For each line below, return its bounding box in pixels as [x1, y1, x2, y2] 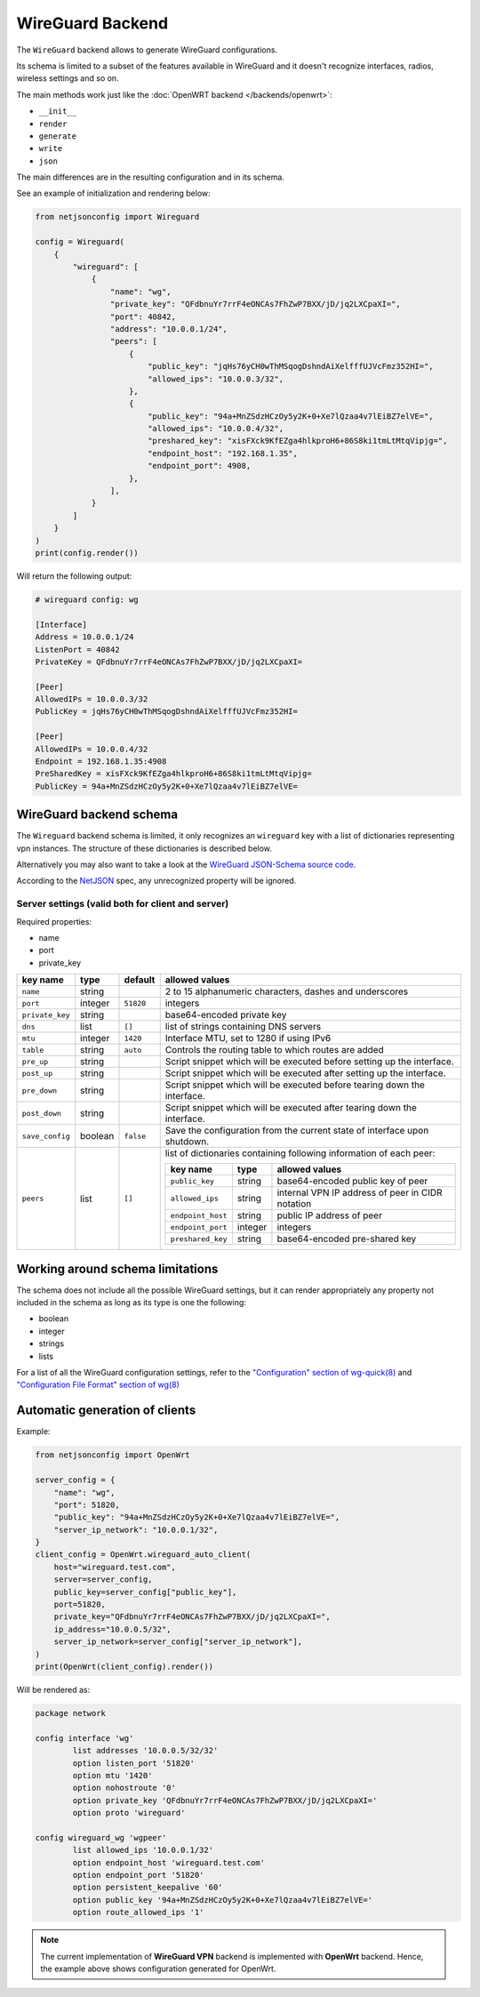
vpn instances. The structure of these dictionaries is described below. [16, 843, 273, 854]
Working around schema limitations [16, 1261, 219, 1276]
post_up [21, 1068, 53, 1078]
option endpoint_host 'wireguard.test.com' [72, 1857, 266, 1867]
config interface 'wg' [35, 1733, 134, 1743]
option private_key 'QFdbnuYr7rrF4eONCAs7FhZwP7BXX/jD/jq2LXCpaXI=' [72, 1795, 378, 1805]
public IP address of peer [276, 1209, 382, 1222]
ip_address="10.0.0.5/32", [53, 1624, 172, 1634]
